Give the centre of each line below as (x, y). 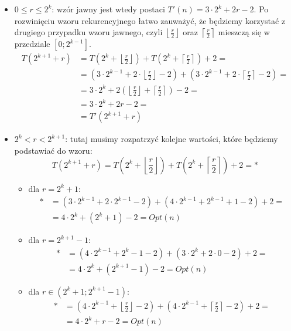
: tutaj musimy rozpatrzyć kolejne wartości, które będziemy (172, 139)
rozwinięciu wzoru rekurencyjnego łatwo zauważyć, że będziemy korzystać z (150, 20)
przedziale (32, 44)
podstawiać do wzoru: (53, 150)
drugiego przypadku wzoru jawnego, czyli (88, 32)
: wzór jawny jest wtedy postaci (108, 9)
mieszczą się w (244, 32)
